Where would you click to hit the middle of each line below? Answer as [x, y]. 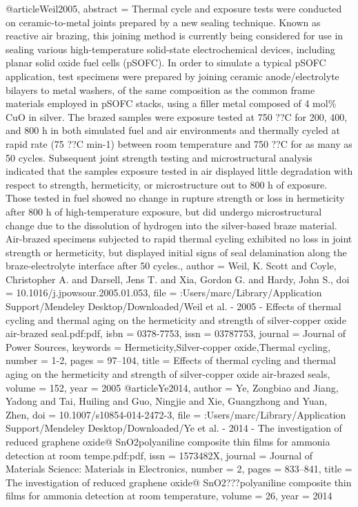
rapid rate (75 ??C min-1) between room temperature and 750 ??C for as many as [179, 143]
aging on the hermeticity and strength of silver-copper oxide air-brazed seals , [168, 374]
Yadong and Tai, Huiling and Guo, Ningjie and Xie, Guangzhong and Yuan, [167, 401]
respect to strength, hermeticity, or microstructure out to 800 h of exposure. [167, 184]
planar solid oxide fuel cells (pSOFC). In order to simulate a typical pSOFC [166, 63]
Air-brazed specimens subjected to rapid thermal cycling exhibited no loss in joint [179, 239]
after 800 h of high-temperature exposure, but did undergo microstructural [164, 211]
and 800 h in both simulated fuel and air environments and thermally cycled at [173, 130]
